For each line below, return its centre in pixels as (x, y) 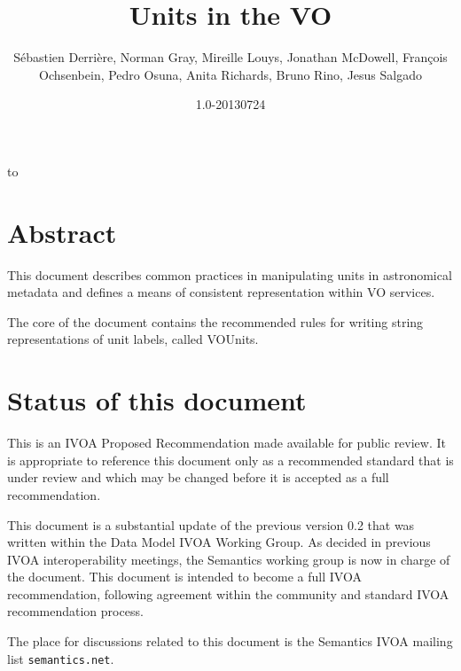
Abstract (62, 232)
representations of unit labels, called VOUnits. (133, 339)
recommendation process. (75, 611)
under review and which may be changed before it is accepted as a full (198, 477)
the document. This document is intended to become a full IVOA (184, 577)
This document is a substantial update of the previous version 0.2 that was (211, 524)
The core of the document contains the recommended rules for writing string (215, 321)
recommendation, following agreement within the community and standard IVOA (228, 593)
